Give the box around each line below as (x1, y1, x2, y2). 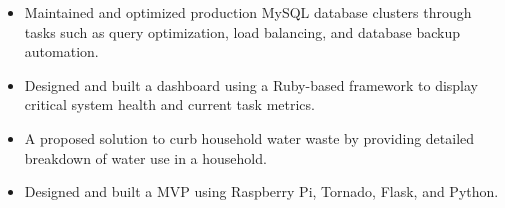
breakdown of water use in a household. (24, 147, 267, 168)
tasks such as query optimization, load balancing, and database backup (24, 21, 461, 42)
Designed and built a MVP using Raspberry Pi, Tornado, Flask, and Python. (24, 181, 499, 202)
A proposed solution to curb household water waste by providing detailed (24, 127, 475, 148)
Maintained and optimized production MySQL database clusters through (24, 2, 472, 22)
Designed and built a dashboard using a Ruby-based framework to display (24, 74, 479, 95)
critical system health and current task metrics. (24, 94, 315, 115)
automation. (24, 41, 99, 62)
